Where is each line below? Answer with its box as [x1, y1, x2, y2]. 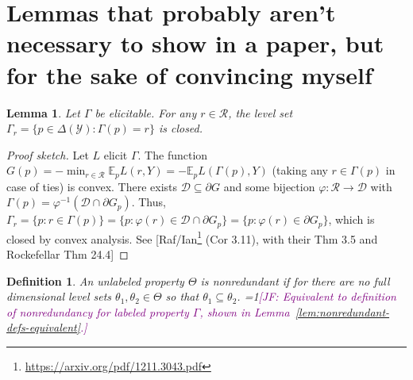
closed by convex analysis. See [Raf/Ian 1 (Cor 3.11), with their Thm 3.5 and [6, 228, 378, 247]
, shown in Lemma [199, 303, 290, 320]
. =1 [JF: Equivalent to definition [237, 288, 396, 305]
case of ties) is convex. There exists [6, 178, 178, 194]
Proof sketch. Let [6, 146, 89, 163]
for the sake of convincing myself [6, 58, 372, 90]
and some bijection [223, 178, 315, 194]
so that [165, 288, 199, 305]
